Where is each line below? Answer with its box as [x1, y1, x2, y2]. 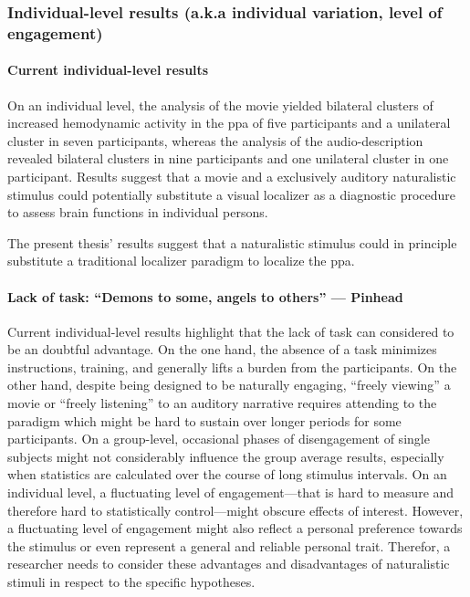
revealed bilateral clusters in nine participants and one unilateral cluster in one [7, 149, 449, 168]
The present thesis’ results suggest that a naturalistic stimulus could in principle [7, 233, 457, 252]
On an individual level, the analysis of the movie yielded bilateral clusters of [7, 95, 433, 114]
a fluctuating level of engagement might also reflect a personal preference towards [7, 518, 463, 538]
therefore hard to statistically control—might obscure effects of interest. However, [7, 500, 464, 519]
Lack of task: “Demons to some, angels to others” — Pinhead [7, 287, 403, 306]
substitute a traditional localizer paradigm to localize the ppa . [7, 251, 355, 270]
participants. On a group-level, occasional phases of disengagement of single [7, 429, 430, 448]
